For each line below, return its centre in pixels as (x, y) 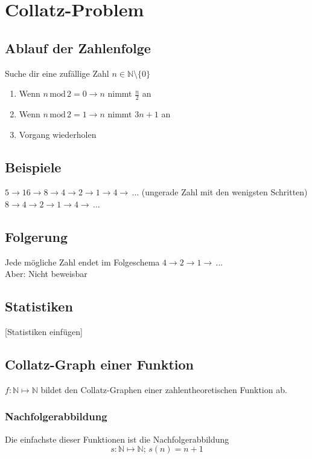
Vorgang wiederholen (58, 134)
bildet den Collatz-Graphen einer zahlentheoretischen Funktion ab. (164, 389)
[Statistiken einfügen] (44, 332)
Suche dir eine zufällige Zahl (57, 73)
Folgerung (36, 236)
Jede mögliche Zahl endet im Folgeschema (82, 262)
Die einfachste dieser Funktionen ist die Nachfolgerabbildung (117, 439)
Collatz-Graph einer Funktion (99, 364)
